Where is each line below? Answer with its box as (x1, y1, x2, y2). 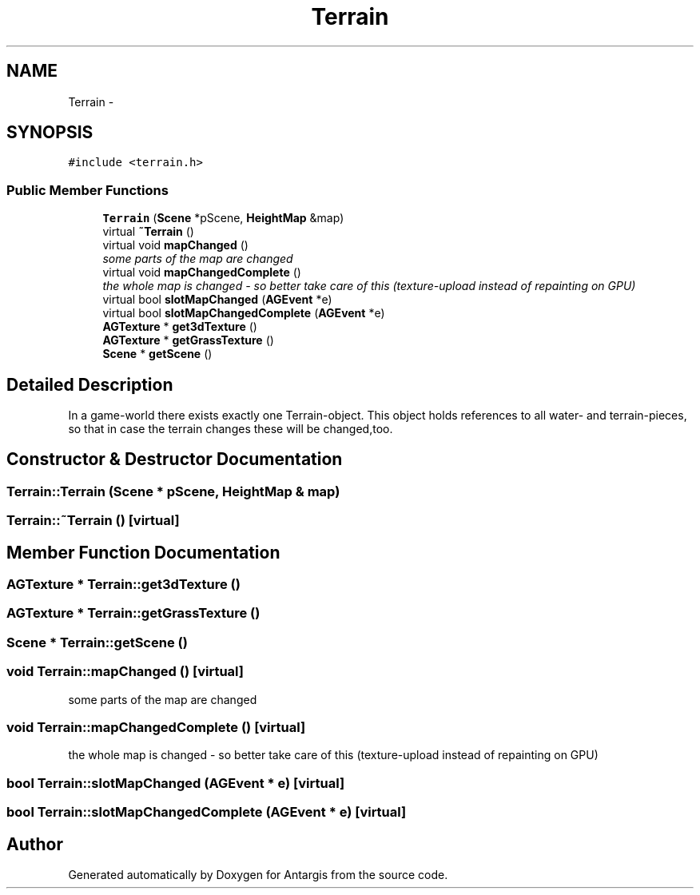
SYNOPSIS (6, 122, 93, 143)
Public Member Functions (6, 181, 169, 198)
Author (6, 833, 63, 854)
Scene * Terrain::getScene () (6, 634, 188, 650)
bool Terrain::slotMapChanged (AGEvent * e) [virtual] (6, 774, 345, 791)
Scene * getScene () (102, 347, 213, 361)
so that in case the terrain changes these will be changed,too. (68, 422, 393, 436)
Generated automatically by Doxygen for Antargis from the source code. (68, 867, 448, 881)
